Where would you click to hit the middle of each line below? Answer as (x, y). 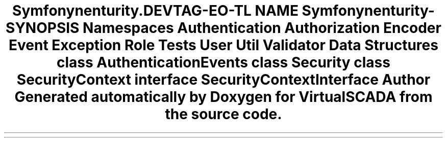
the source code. (224, 114)
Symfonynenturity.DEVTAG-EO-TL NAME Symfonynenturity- (224, 11)
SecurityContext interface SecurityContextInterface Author (224, 80)
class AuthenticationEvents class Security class (224, 62)
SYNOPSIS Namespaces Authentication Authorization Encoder (224, 28)
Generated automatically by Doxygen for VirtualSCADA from (224, 97)
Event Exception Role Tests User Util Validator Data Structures (224, 45)
